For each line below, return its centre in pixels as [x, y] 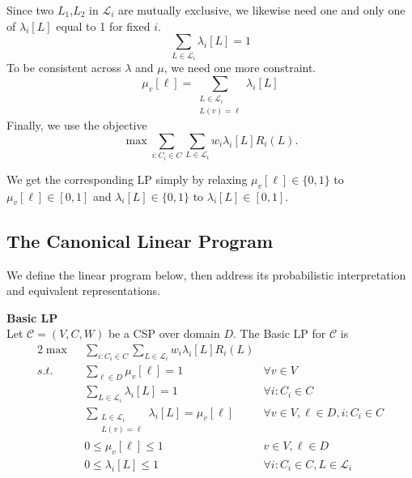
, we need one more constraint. [240, 68]
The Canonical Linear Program [140, 240]
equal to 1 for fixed [103, 26]
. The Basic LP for [280, 333]
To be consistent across [64, 68]
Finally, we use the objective [77, 125]
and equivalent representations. [84, 290]
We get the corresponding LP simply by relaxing [127, 179]
